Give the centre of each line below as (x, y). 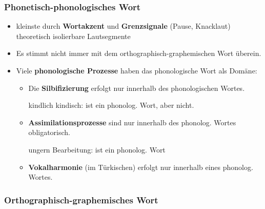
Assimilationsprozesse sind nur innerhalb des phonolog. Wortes (132, 122)
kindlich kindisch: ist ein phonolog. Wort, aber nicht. (111, 105)
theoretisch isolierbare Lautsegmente (73, 36)
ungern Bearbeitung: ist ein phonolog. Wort (97, 149)
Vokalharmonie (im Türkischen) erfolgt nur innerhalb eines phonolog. (141, 167)
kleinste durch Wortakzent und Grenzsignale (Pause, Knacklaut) (123, 26)
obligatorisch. (49, 132)
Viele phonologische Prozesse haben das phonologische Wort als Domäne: (137, 70)
